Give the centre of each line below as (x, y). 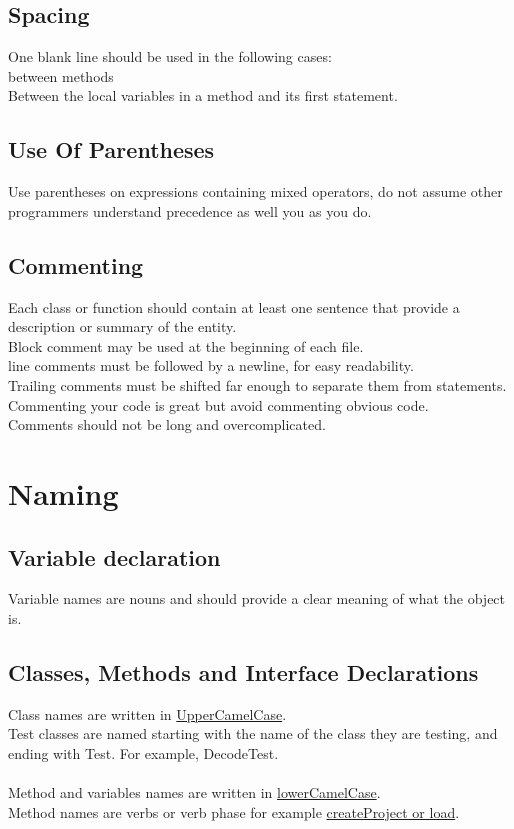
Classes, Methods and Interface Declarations (243, 671)
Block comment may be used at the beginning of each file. (186, 345)
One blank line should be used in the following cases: (170, 56)
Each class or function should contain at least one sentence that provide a (234, 306)
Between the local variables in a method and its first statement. (203, 95)
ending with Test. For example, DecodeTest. (143, 752)
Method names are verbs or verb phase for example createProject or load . (234, 811)
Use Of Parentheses (111, 149)
